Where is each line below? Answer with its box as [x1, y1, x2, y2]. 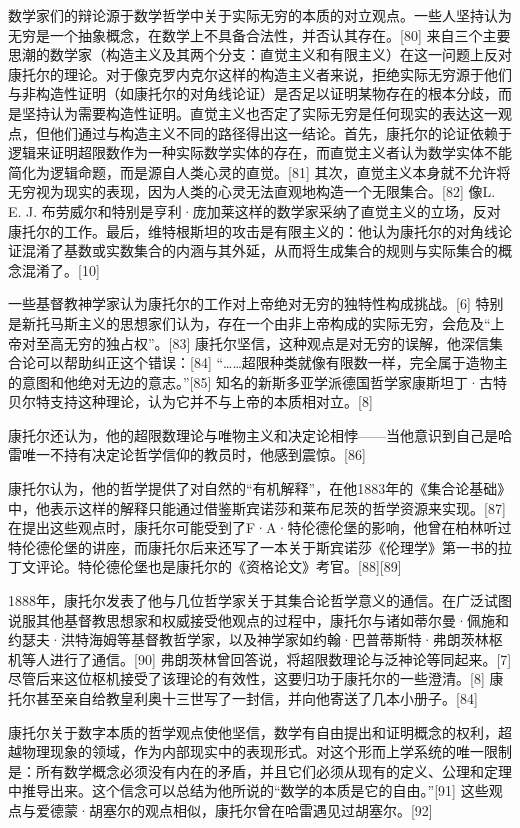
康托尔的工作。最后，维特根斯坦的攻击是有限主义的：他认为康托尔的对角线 [8, 220, 498, 241]
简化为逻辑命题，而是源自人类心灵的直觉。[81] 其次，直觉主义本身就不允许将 [8, 161, 511, 182]
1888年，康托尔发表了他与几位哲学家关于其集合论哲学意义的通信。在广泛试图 [8, 590, 512, 611]
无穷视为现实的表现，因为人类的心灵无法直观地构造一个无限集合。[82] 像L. [8, 181, 496, 202]
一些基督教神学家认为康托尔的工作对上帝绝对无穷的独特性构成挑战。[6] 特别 [8, 293, 504, 314]
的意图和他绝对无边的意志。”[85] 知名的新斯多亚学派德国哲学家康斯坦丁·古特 [8, 371, 507, 392]
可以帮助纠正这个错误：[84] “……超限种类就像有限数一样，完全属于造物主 [35, 352, 508, 373]
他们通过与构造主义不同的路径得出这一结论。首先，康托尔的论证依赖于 [49, 122, 512, 143]
